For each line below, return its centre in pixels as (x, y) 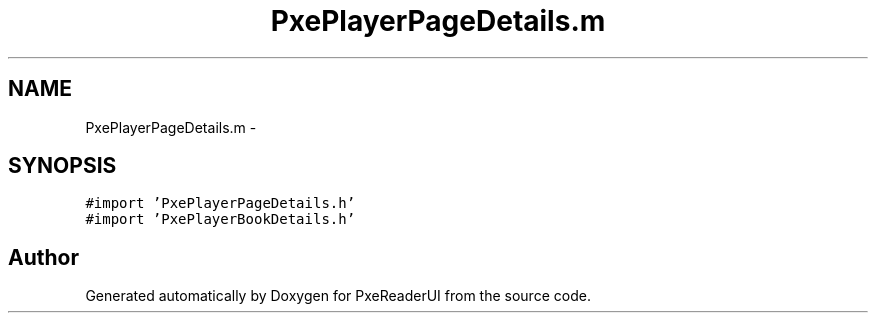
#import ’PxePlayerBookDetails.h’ (220, 219)
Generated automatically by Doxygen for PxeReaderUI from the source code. (338, 296)
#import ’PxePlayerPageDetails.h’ (220, 203)
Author (43, 257)
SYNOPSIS (62, 166)
